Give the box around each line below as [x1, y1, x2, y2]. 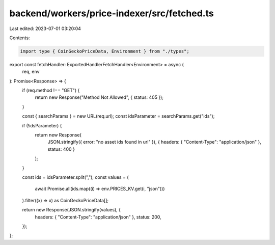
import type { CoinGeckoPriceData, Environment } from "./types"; [20, 48, 189, 54]
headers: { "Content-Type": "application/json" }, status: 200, [35, 214, 161, 220]
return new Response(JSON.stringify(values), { [22, 207, 121, 213]
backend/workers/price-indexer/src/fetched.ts [9, 8, 214, 19]
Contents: [9, 35, 30, 41]
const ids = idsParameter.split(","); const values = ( [22, 174, 129, 180]
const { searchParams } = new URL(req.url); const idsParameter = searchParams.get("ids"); [22, 113, 215, 119]
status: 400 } [47, 146, 75, 152]
